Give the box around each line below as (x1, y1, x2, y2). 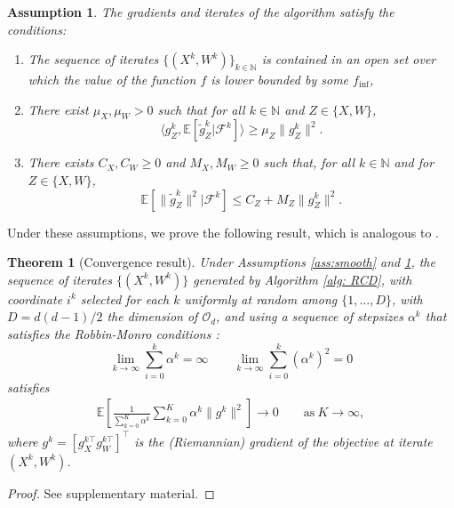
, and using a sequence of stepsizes (216, 307, 403, 326)
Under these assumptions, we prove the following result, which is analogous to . (7, 222, 439, 241)
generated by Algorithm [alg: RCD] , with (193, 270, 412, 288)
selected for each (80, 289, 170, 308)
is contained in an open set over (261, 50, 436, 69)
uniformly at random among (184, 289, 338, 308)
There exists (28, 153, 94, 172)
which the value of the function (28, 69, 196, 88)
